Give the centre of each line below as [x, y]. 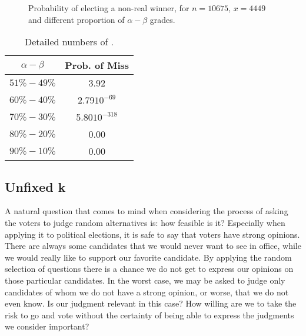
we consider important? [47, 326]
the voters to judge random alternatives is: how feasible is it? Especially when [145, 222]
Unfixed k [35, 186]
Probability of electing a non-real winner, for [109, 8]
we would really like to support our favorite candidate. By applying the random [148, 257]
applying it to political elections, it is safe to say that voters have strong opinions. [152, 234]
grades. [162, 19]
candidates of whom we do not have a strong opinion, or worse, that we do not [147, 292]
